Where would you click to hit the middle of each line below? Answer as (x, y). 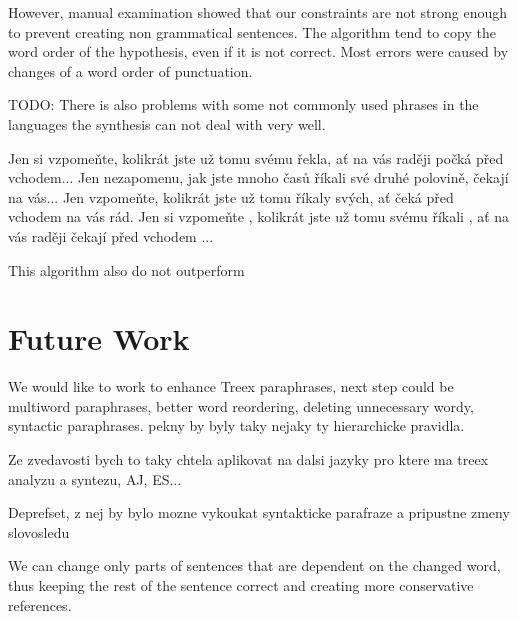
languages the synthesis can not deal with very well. (167, 123)
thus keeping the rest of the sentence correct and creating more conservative (241, 585)
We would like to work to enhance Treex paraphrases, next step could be (231, 386)
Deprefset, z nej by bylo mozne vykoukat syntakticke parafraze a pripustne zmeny (259, 512)
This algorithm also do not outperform (126, 269)
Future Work (99, 338)
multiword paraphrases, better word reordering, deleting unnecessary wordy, (241, 405)
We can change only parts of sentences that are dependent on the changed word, (254, 565)
